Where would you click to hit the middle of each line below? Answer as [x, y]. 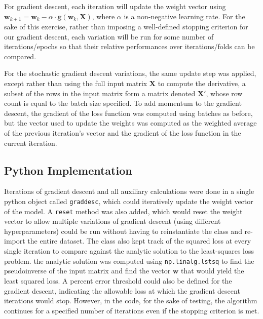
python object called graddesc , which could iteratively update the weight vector [129, 201]
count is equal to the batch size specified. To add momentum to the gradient [123, 103]
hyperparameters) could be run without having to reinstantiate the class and [123, 231]
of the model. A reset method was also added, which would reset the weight [123, 211]
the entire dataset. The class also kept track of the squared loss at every [139, 241]
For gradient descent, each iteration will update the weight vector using [115, 6]
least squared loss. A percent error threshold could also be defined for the [118, 280]
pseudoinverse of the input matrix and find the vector [87, 271]
